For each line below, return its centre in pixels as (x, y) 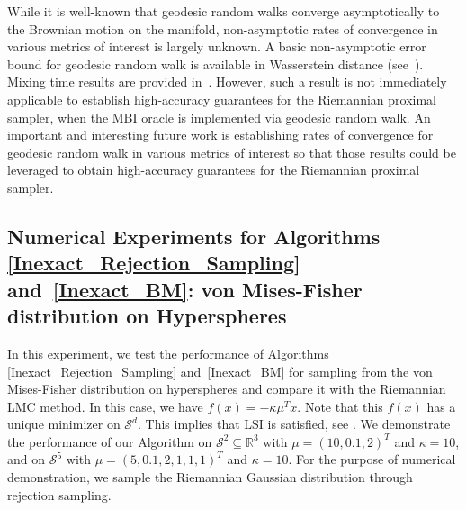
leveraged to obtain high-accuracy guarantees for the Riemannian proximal (214, 170)
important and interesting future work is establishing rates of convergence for (220, 135)
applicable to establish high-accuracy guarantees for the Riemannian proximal (222, 99)
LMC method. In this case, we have (105, 406)
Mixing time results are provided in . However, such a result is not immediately (227, 82)
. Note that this (340, 406)
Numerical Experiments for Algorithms (194, 236)
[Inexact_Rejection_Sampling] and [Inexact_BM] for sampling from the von (220, 371)
